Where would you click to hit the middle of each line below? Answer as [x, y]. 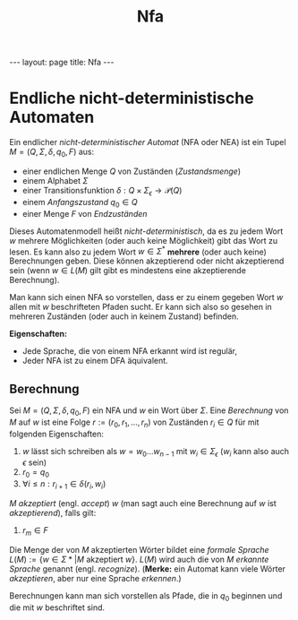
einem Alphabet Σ [55, 180]
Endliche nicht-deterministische [132, 98]
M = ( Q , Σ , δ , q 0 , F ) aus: [52, 152]
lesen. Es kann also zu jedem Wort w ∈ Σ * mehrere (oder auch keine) [138, 251]
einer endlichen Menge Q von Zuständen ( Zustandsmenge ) [132, 171]
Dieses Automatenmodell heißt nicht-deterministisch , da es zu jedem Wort [146, 231]
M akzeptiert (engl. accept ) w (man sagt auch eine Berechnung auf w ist [143, 503]
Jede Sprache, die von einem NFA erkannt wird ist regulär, [129, 351]
